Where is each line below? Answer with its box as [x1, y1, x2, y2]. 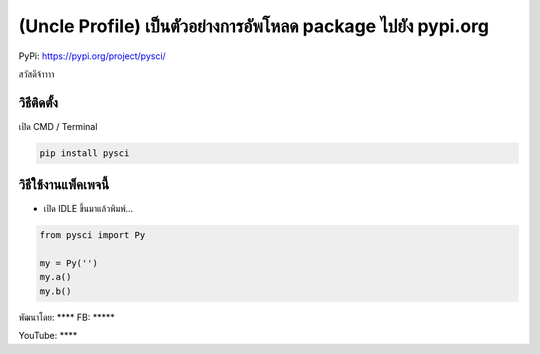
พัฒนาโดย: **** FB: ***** [18, 311, 115, 323]
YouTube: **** [18, 330, 78, 342]
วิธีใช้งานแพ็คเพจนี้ [18, 176, 110, 194]
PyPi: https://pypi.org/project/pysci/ [18, 50, 167, 62]
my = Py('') [39, 258, 99, 269]
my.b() [39, 285, 72, 297]
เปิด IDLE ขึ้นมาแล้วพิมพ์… [43, 203, 134, 215]
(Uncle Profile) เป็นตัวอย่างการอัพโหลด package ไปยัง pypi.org [18, 15, 490, 37]
